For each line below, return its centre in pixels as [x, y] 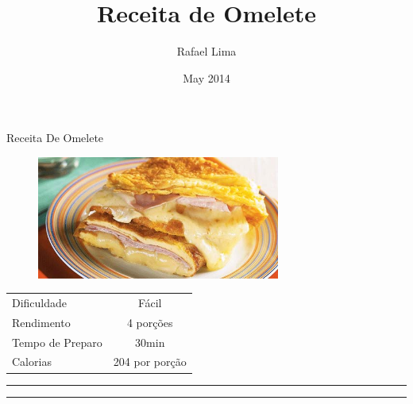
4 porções [150, 322]
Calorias [32, 362]
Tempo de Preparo [57, 342]
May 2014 [206, 77]
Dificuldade [40, 302]
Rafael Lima [206, 51]
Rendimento [41, 322]
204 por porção [150, 362]
